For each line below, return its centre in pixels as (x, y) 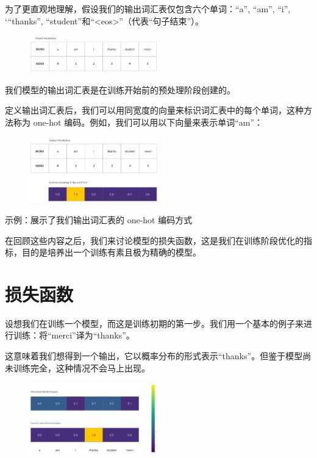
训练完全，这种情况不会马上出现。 (81, 367)
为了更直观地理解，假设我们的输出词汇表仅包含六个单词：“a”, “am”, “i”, (148, 9)
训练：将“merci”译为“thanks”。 (74, 335)
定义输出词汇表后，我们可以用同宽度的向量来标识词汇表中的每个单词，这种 (154, 110)
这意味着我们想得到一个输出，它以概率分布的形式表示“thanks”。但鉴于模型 (154, 356)
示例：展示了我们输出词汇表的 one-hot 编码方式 (99, 219)
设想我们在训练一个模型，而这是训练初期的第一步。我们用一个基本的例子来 (154, 323)
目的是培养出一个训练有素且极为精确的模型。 (111, 252)
